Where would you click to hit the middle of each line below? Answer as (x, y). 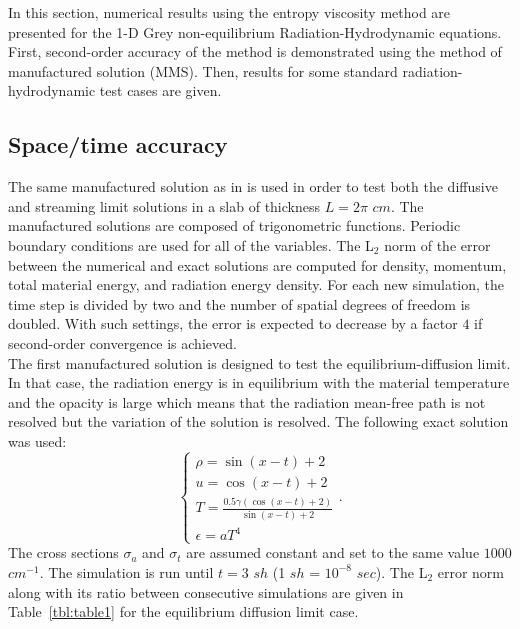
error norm (471, 571)
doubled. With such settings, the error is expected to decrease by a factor (233, 323)
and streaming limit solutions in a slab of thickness (164, 205)
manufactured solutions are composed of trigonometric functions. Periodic (234, 225)
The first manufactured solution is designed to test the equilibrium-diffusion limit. (259, 362)
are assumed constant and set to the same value (333, 552)
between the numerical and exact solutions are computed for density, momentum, (257, 264)
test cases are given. (160, 90)
